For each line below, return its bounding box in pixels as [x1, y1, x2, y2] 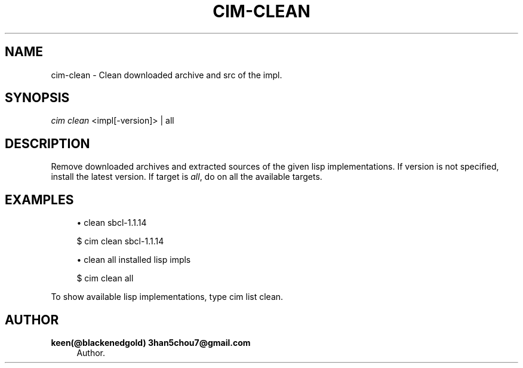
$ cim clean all [76, 273, 134, 284]
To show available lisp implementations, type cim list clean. [51, 292, 284, 302]
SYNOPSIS [5, 90, 70, 106]
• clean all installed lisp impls [76, 254, 191, 265]
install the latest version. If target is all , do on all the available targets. [51, 171, 322, 182]
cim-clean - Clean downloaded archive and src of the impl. [51, 69, 282, 80]
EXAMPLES [5, 192, 74, 207]
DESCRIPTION [5, 136, 90, 151]
